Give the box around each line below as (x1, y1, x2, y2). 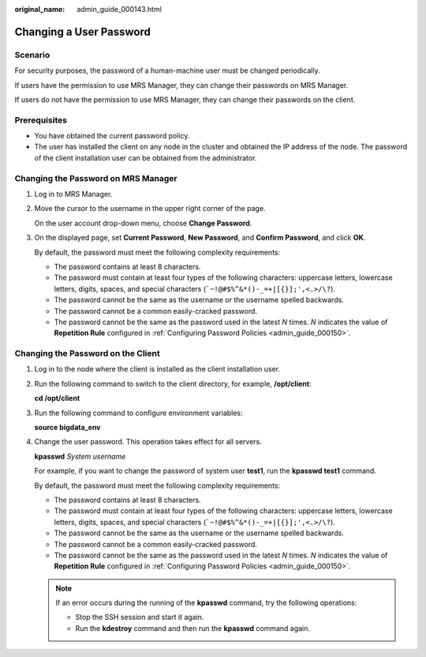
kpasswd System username (34, 451, 126, 461)
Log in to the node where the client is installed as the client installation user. (34, 364, 280, 374)
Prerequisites (14, 115, 67, 126)
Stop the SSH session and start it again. (75, 613, 204, 622)
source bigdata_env (34, 423, 102, 432)
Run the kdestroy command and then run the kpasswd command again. (75, 623, 311, 632)
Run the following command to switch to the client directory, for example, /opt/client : (34, 379, 312, 388)
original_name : (14, 5, 65, 13)
